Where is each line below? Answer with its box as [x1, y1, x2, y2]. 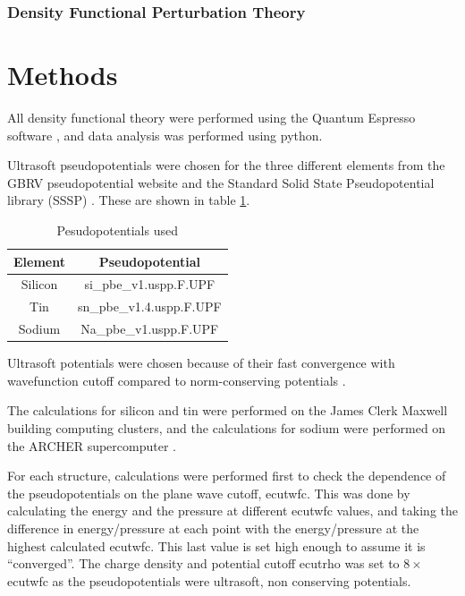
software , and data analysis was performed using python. [7, 125, 323, 144]
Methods [7, 56, 118, 93]
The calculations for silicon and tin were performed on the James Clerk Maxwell [7, 401, 448, 420]
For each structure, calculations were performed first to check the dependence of [7, 466, 446, 485]
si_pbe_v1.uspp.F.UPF [84, 275, 216, 294]
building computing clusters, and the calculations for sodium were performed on [7, 418, 446, 437]
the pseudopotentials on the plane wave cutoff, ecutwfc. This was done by [7, 483, 410, 502]
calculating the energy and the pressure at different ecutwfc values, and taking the [7, 501, 458, 520]
